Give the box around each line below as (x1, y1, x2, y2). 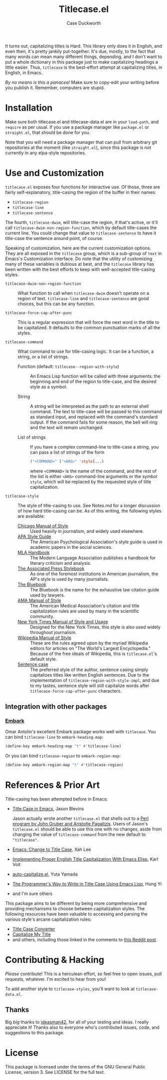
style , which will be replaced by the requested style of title (30, 479, 152, 485)
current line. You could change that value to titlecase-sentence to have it (5, 230, 157, 236)
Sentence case (17, 661, 48, 667)
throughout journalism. (30, 629, 77, 635)
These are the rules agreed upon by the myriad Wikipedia (30, 640, 149, 646)
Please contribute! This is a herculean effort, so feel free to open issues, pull (5, 971, 162, 977)
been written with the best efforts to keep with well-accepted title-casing (5, 266, 156, 272)
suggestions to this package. (5, 1029, 65, 1035)
